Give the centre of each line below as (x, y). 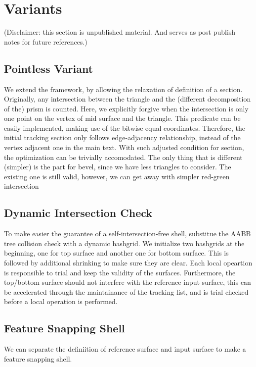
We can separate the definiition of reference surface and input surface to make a (125, 349)
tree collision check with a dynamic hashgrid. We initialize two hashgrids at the (124, 243)
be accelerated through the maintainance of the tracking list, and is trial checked (126, 291)
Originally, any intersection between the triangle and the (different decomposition (128, 99)
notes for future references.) (46, 41)
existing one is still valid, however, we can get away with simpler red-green (117, 176)
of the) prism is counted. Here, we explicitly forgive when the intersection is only (126, 108)
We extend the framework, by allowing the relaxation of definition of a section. (123, 89)
